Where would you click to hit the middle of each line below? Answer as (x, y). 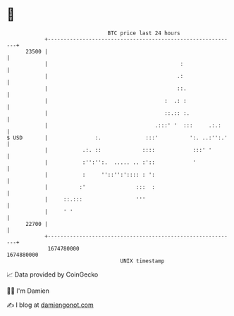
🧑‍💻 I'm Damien (28, 291)
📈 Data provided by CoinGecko (53, 274)
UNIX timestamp (142, 261)
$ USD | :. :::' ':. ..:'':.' (117, 138)
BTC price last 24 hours (144, 33)
